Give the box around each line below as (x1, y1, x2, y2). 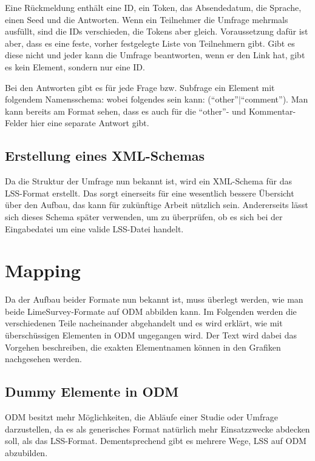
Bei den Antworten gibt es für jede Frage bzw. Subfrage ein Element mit (5, 81, 275, 93)
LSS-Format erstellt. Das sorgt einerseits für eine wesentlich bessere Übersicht (5, 186, 294, 199)
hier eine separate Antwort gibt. (30, 116, 149, 129)
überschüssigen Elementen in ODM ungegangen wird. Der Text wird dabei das (5, 329, 297, 342)
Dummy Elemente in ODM (5, 382, 179, 401)
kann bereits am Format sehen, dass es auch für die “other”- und (5, 104, 246, 117)
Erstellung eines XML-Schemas (5, 146, 205, 165)
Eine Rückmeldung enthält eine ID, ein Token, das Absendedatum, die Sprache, (5, 1, 302, 13)
